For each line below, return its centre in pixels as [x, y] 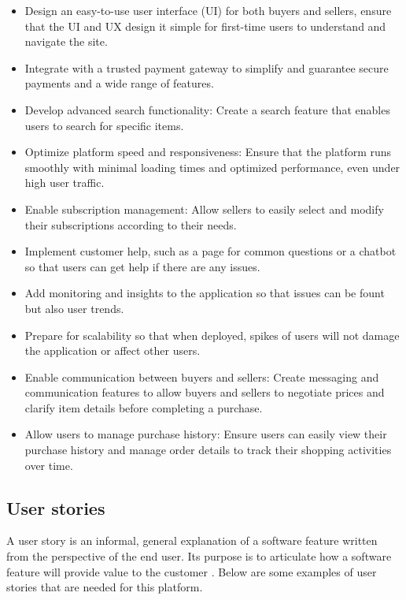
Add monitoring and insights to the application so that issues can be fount [205, 293]
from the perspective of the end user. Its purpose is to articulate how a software [199, 556]
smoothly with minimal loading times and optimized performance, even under [212, 167]
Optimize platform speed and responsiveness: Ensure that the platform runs [208, 152]
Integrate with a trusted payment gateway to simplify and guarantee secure [207, 67]
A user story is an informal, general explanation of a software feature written [192, 540]
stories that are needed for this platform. [105, 587]
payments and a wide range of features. [119, 83]
